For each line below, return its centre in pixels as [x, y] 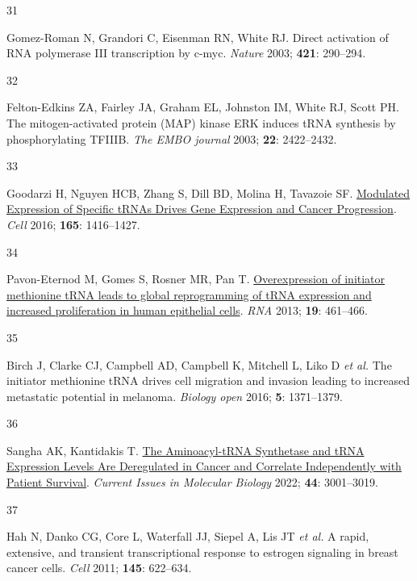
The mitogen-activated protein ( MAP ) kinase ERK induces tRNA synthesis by [201, 122]
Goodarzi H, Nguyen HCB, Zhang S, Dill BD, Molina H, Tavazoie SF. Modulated [208, 192]
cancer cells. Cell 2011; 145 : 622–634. [99, 568]
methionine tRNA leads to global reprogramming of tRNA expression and [189, 294]
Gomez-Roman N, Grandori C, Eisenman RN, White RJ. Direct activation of [198, 37]
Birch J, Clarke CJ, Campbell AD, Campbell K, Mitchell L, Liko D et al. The [199, 364]
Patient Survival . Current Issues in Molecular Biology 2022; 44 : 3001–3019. [192, 482]
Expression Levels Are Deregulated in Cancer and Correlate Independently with [204, 466]
